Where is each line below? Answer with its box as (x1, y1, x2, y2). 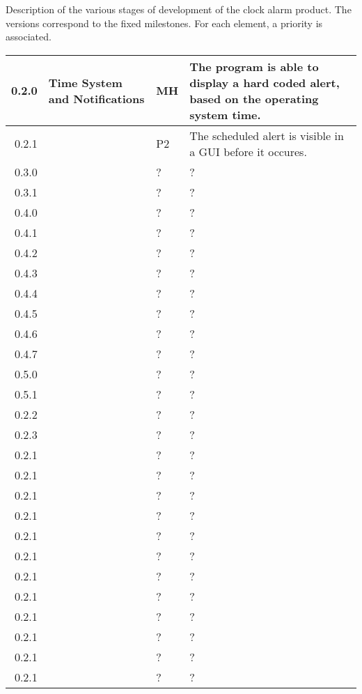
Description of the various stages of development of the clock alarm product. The (6, 2, 352, 16)
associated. (6, 29, 52, 44)
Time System (48, 74, 123, 91)
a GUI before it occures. (189, 143, 307, 160)
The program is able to (189, 58, 319, 75)
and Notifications (48, 90, 145, 107)
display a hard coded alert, (189, 74, 340, 91)
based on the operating (189, 90, 319, 107)
